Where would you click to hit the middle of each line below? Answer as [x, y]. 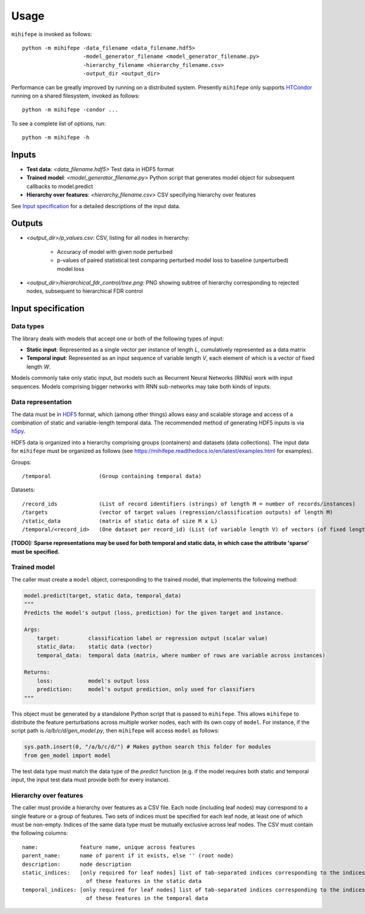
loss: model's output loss [93, 681]
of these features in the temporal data [147, 898]
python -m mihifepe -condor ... [70, 110]
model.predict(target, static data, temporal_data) [103, 596]
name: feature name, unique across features [109, 847]
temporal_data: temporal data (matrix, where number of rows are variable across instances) [181, 655]
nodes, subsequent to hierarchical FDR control [85, 291]
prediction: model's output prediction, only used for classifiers [146, 689]
